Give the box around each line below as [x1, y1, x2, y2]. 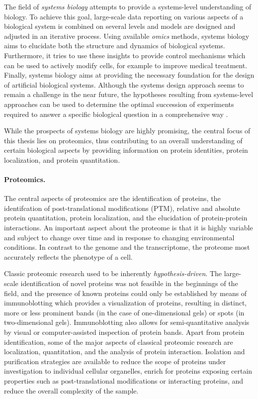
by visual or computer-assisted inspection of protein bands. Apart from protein [4, 327, 245, 337]
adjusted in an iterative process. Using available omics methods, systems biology [4, 30, 250, 41]
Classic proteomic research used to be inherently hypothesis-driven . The [4, 268, 222, 279]
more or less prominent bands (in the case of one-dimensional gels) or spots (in [4, 307, 245, 317]
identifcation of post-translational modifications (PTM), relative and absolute [4, 202, 241, 213]
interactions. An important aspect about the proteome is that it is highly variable [4, 222, 253, 233]
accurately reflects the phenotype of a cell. [4, 251, 133, 262]
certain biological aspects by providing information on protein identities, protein [4, 145, 248, 155]
